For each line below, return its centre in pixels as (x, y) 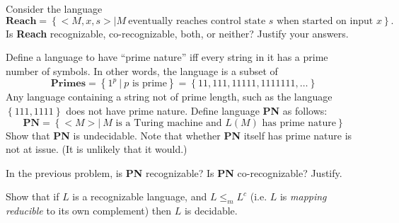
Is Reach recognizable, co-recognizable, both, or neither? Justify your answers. (177, 33)
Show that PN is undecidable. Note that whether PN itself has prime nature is (179, 135)
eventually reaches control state (197, 21)
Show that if (33, 196)
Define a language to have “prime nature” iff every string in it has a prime (167, 57)
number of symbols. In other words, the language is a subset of (142, 70)
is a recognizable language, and (140, 196)
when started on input (325, 21)
